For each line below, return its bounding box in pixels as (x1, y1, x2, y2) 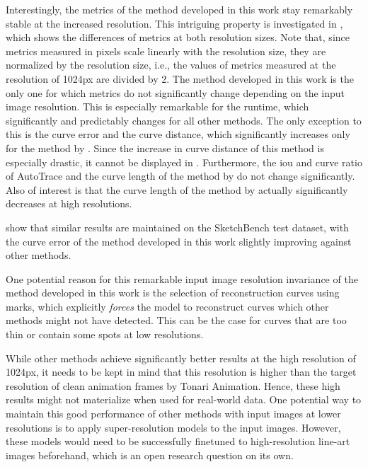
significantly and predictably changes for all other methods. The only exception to (6, 113, 362, 127)
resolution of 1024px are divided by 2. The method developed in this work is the (6, 71, 354, 86)
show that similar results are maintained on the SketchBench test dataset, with (6, 219, 349, 234)
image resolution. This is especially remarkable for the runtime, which (6, 99, 309, 114)
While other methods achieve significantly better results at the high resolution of (6, 350, 356, 365)
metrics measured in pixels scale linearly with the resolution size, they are (6, 43, 326, 58)
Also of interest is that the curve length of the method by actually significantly (6, 182, 348, 197)
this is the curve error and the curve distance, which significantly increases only (6, 127, 350, 142)
